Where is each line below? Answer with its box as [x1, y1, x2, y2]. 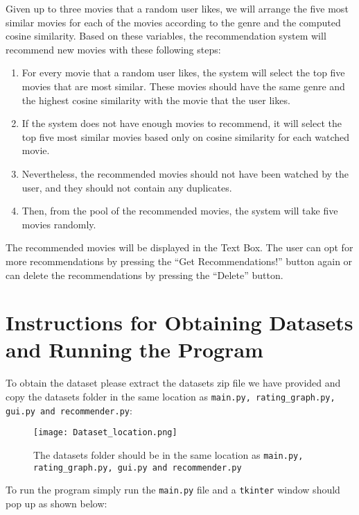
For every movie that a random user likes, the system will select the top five [21, 65, 345, 80]
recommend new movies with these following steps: [6, 42, 221, 56]
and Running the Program [6, 335, 263, 364]
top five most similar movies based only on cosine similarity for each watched [21, 129, 350, 144]
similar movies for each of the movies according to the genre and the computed [6, 15, 341, 29]
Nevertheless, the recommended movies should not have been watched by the [21, 166, 349, 180]
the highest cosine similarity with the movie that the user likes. [21, 92, 290, 107]
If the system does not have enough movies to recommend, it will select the [21, 116, 342, 130]
